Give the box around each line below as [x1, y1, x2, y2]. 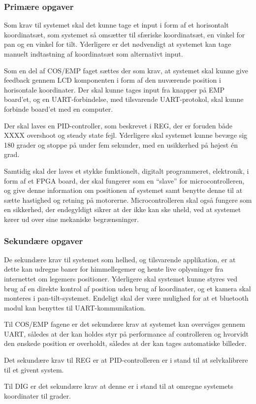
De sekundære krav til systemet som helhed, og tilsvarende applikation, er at [4, 254, 236, 264]
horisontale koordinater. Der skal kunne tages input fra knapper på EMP [4, 84, 224, 94]
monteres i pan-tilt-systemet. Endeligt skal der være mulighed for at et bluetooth [4, 293, 249, 303]
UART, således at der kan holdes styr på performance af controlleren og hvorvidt [4, 328, 249, 339]
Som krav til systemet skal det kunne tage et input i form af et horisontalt [4, 20, 229, 30]
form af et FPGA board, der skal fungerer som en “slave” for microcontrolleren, [4, 175, 245, 186]
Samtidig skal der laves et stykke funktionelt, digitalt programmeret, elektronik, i [4, 165, 249, 176]
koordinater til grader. [4, 390, 71, 401]
